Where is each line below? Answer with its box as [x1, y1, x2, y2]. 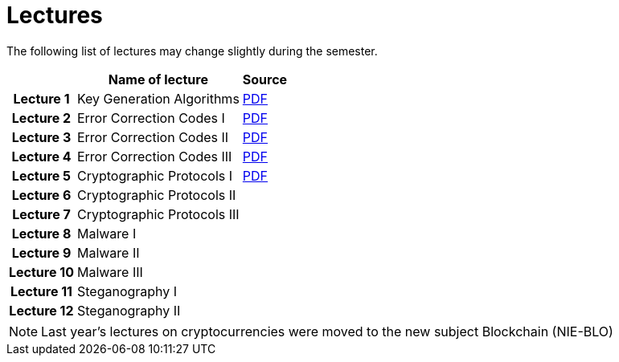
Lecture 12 [9, 302, 74, 319]
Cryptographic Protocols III [76, 205, 240, 222]
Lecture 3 [11, 128, 72, 145]
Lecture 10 [9, 263, 74, 280]
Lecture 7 [12, 205, 71, 222]
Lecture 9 [11, 244, 72, 261]
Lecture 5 [11, 167, 72, 184]
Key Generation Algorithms [76, 90, 240, 107]
